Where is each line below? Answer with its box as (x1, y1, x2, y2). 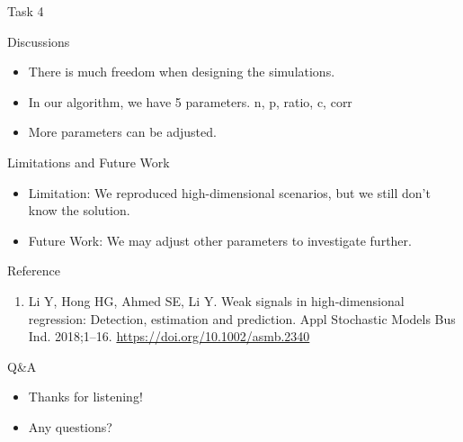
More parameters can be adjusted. (28, 122, 217, 141)
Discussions (7, 32, 70, 50)
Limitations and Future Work (7, 152, 170, 171)
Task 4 (7, 2, 44, 20)
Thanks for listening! (28, 387, 143, 406)
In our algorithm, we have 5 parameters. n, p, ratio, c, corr (28, 92, 352, 111)
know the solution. (28, 201, 130, 220)
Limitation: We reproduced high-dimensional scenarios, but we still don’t (28, 183, 431, 202)
